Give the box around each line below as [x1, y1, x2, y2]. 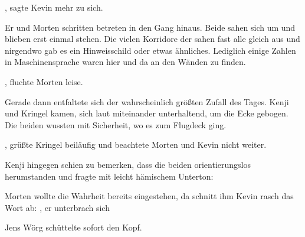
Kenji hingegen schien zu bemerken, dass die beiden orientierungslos [5, 158, 251, 170]
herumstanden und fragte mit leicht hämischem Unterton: [5, 170, 214, 182]
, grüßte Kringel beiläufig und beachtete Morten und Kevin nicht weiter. [5, 138, 267, 151]
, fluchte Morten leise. [5, 75, 83, 87]
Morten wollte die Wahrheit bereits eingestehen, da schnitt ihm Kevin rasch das [5, 190, 294, 202]
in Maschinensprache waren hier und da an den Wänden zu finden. [5, 56, 246, 68]
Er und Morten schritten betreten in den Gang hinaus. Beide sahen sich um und [5, 21, 296, 33]
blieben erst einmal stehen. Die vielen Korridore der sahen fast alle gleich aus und [5, 33, 300, 45]
